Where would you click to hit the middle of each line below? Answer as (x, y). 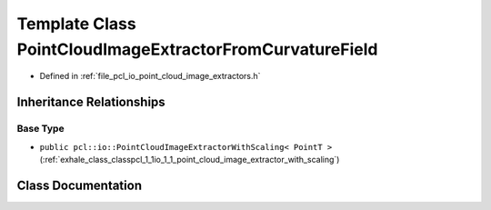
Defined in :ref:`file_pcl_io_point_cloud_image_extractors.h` (150, 76)
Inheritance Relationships (91, 102)
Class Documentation (80, 185)
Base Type (40, 129)
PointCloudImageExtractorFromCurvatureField (197, 49)
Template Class (76, 24)
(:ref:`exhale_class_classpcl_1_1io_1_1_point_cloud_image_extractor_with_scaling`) (190, 159)
